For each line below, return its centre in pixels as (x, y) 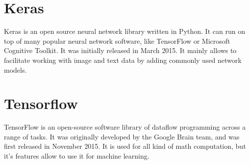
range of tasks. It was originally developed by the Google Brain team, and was (122, 136)
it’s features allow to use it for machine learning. (77, 156)
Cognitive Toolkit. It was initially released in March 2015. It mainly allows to (120, 50)
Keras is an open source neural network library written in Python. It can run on (125, 31)
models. (15, 69)
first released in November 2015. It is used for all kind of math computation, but (125, 146)
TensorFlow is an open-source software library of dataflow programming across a (125, 127)
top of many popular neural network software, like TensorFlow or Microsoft (117, 41)
